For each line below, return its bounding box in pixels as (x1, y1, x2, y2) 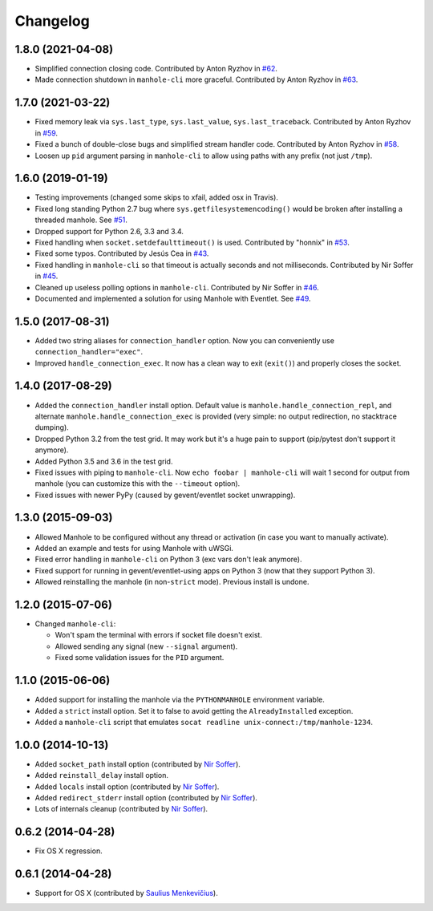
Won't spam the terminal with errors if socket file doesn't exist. (55, 630, 262, 640)
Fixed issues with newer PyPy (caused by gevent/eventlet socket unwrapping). (34, 490, 296, 500)
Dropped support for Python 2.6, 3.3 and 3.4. (34, 226, 184, 236)
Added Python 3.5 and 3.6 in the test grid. (34, 456, 173, 466)
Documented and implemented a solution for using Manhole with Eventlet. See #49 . (34, 294, 312, 303)
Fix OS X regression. (34, 846, 103, 856)
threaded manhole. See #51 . (34, 215, 128, 225)
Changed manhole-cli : (34, 619, 116, 629)
